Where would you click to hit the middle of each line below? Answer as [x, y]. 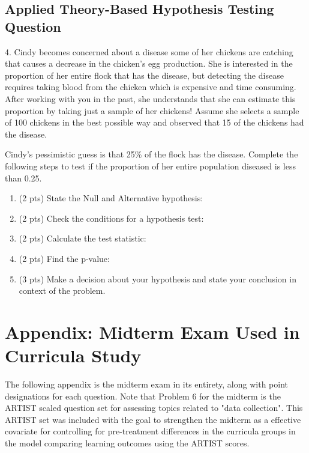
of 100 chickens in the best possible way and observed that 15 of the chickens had [154, 122]
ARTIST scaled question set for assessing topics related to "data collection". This [154, 408]
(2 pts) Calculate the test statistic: [82, 238]
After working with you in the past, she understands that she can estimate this [150, 98]
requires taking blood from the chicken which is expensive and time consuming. [151, 87]
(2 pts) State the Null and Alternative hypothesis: [111, 198]
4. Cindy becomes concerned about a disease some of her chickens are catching [149, 51]
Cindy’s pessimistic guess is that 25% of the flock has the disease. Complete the [151, 154]
